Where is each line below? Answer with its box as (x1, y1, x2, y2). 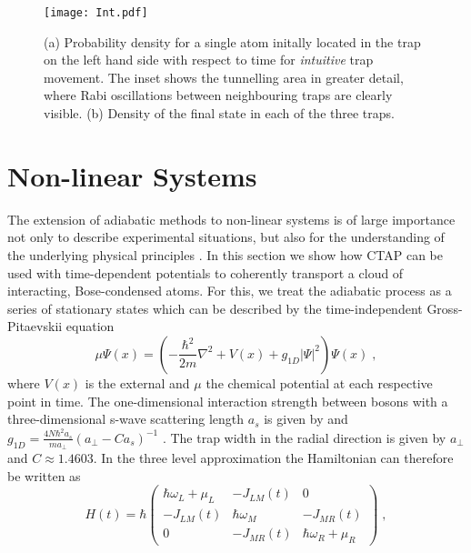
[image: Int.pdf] (44, 6, 148, 19)
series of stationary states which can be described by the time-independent (7, 298, 423, 317)
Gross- (426, 298, 463, 317)
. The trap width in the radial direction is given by (162, 427, 446, 447)
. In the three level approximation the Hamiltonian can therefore (93, 448, 454, 468)
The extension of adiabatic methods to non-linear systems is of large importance (7, 209, 456, 228)
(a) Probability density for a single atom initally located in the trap (44, 32, 421, 51)
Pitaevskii (7, 317, 63, 336)
